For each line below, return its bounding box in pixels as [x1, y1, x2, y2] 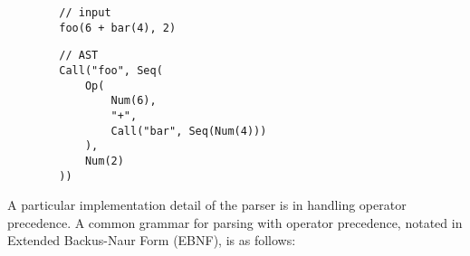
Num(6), [110, 94, 157, 108]
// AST [59, 49, 99, 62]
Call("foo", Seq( [59, 63, 163, 77]
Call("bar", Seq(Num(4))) [110, 124, 267, 137]
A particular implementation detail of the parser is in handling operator [7, 195, 407, 214]
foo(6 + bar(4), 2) [59, 21, 177, 34]
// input [59, 6, 111, 19]
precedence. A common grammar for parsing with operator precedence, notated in [7, 213, 463, 232]
